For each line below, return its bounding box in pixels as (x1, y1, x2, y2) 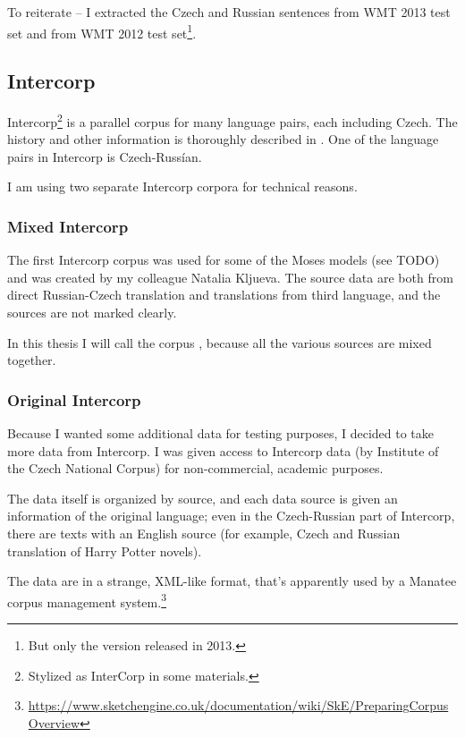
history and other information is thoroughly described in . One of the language (7, 130, 439, 148)
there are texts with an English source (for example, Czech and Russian (7, 524, 401, 543)
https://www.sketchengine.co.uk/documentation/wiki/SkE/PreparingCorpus (28, 696, 449, 715)
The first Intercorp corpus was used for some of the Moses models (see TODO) (7, 250, 440, 269)
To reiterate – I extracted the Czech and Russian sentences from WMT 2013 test (7, 3, 451, 21)
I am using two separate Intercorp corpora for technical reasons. (7, 177, 358, 196)
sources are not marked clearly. (7, 303, 177, 322)
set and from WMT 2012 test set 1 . (7, 21, 197, 42)
